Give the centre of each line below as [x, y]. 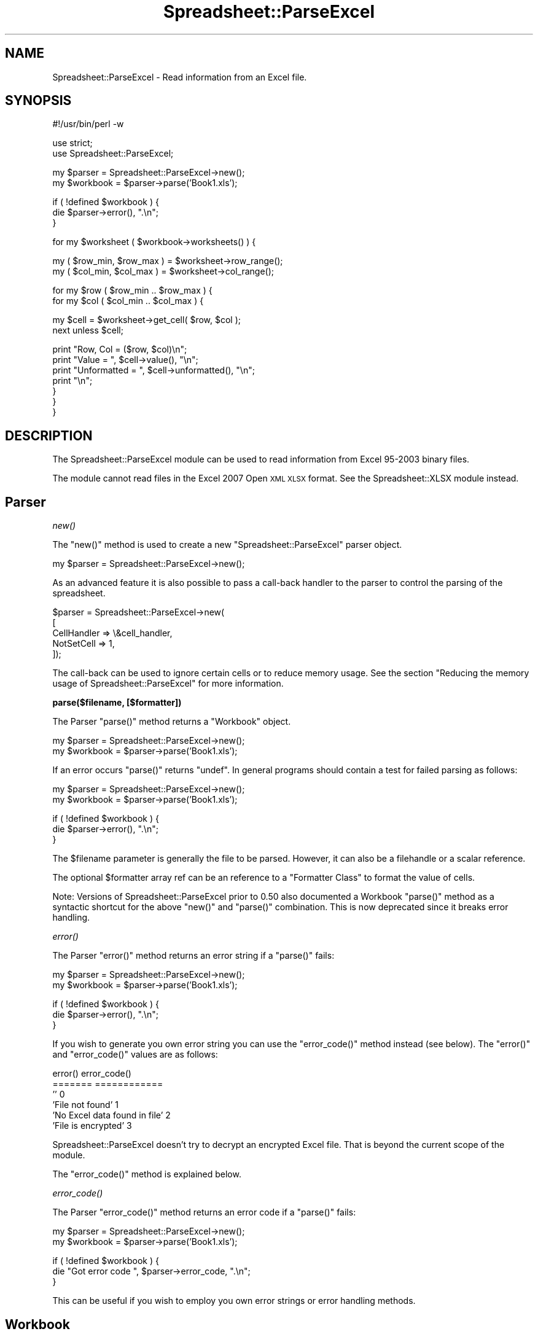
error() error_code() [92, 1074]
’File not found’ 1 [85, 1105]
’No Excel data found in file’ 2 [111, 1115]
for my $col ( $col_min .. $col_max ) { [128, 301]
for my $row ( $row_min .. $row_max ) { [132, 291]
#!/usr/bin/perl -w [88, 124]
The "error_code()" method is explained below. [147, 1174]
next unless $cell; [88, 330]
